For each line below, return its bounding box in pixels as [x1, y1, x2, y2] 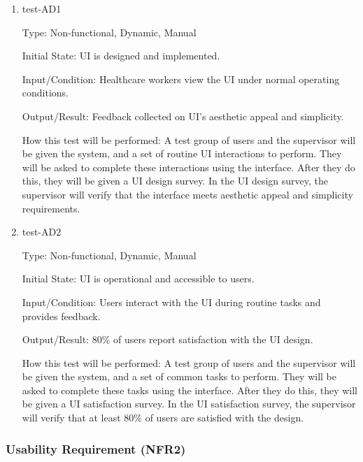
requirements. [22, 201, 80, 215]
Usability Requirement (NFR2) [6, 440, 186, 457]
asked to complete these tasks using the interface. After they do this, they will [22, 382, 358, 397]
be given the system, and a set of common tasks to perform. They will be [22, 369, 336, 384]
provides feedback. [22, 308, 101, 323]
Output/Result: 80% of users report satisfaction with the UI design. [22, 332, 313, 347]
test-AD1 [22, 1, 62, 15]
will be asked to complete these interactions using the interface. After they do [22, 159, 355, 174]
